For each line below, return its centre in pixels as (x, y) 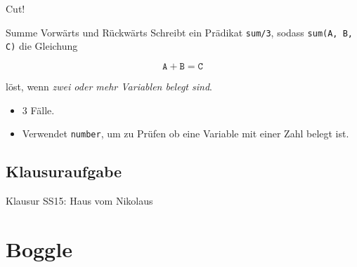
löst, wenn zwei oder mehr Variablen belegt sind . (109, 86)
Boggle (39, 248)
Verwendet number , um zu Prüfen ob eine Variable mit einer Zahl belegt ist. (186, 133)
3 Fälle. (38, 110)
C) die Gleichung (42, 46)
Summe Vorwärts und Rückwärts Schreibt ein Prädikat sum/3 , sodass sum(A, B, (179, 32)
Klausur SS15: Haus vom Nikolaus (79, 200)
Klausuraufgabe (64, 171)
